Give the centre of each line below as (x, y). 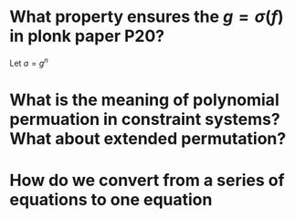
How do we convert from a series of (147, 180)
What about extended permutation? (148, 138)
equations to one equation (111, 199)
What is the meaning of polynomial (145, 100)
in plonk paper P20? (87, 36)
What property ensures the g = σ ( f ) (147, 17)
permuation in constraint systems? (145, 119)
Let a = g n (29, 62)
